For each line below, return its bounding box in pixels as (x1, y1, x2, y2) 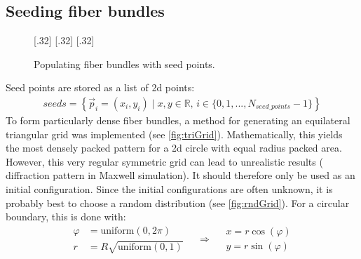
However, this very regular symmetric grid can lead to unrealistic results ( (6, 154, 323, 168)
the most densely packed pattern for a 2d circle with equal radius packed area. (6, 140, 342, 155)
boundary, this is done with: (6, 209, 126, 224)
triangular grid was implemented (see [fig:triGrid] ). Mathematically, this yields (6, 126, 343, 141)
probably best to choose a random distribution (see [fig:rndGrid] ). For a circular (6, 195, 350, 210)
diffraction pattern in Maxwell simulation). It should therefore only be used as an (6, 168, 355, 182)
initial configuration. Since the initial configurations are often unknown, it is (6, 181, 333, 196)
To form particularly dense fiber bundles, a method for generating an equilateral (6, 113, 350, 128)
